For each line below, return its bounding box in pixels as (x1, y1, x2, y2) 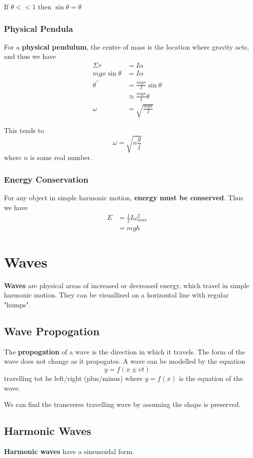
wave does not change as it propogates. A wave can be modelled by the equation (4, 356, 245, 366)
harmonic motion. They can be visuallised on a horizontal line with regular (4, 290, 229, 300)
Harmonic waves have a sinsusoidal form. (4, 446, 134, 456)
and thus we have (4, 51, 56, 61)
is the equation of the (179, 373, 243, 383)
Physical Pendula (4, 22, 73, 34)
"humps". (4, 299, 31, 310)
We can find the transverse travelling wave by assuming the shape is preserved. (4, 399, 241, 409)
